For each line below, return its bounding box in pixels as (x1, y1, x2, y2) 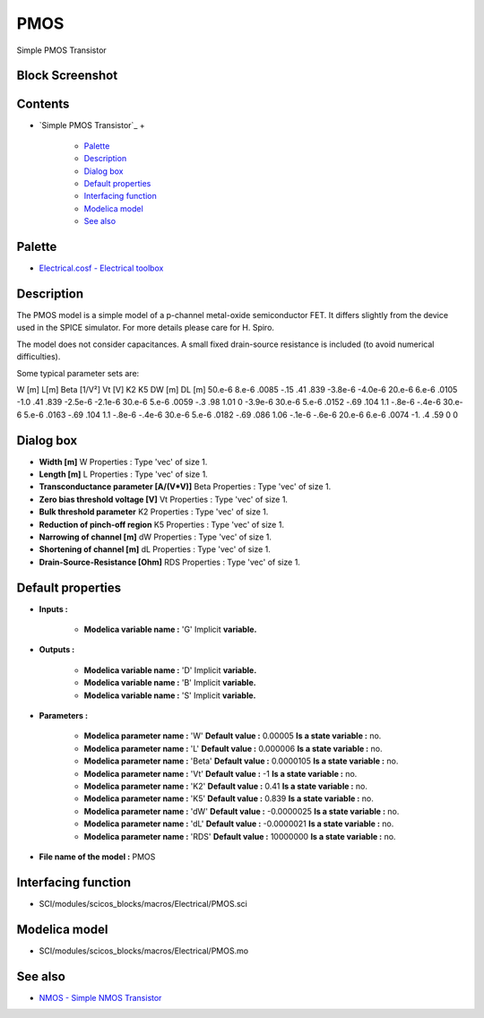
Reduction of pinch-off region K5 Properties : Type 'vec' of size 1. (39, 519, 284, 530)
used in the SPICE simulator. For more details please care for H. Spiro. (16, 323, 275, 333)
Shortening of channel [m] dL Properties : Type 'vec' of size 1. (39, 544, 271, 555)
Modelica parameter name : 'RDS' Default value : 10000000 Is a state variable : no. (83, 831, 396, 841)
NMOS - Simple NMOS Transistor (39, 992, 162, 1003)
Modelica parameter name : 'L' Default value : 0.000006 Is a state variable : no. (83, 743, 383, 754)
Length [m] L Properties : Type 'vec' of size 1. (39, 469, 208, 479)
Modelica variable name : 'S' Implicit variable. (83, 690, 256, 701)
